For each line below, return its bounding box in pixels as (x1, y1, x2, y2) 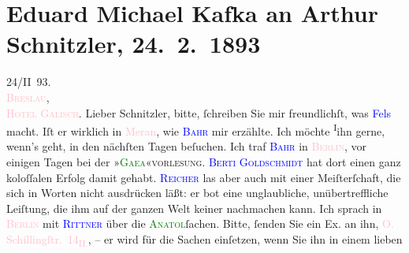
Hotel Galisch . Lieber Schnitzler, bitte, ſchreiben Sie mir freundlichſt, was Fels (6, 104, 392, 121)
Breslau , (6, 88, 50, 105)
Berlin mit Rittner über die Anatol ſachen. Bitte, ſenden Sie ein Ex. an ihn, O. (6, 215, 394, 232)
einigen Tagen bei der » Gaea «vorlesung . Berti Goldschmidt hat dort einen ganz (6, 153, 401, 169)
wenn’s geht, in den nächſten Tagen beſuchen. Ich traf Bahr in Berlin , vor (6, 138, 366, 154)
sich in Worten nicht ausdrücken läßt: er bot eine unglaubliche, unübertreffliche (6, 184, 389, 201)
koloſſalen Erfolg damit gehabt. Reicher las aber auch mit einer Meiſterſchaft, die (6, 169, 401, 185)
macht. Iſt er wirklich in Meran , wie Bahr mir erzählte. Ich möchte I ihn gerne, (6, 121, 385, 139)
